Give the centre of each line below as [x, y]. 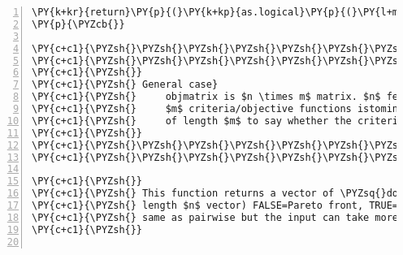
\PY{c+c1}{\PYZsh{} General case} [125, 85]
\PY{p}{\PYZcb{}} [78, 24]
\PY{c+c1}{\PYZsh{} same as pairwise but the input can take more [215, 217]
